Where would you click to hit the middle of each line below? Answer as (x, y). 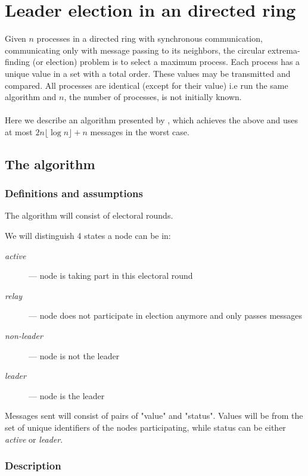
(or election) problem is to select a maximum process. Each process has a (166, 62)
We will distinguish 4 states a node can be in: (88, 236)
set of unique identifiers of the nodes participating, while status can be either (145, 427)
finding (18, 62)
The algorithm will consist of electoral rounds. (89, 215)
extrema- (284, 50)
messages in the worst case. (140, 131)
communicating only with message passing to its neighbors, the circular (135, 50)
